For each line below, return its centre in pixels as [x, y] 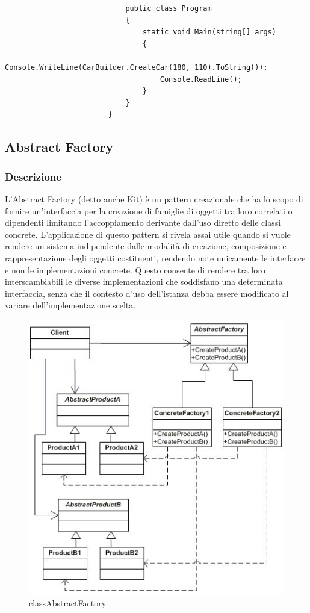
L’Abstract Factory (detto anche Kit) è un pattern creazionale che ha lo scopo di [154, 198]
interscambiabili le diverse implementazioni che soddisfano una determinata [144, 282]
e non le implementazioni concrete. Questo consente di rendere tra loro [135, 269]
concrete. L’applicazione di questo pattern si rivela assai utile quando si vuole [148, 234]
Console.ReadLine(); [201, 79]
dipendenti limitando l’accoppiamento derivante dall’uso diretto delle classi [143, 222]
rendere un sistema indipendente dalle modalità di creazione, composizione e [146, 246]
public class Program [169, 8]
